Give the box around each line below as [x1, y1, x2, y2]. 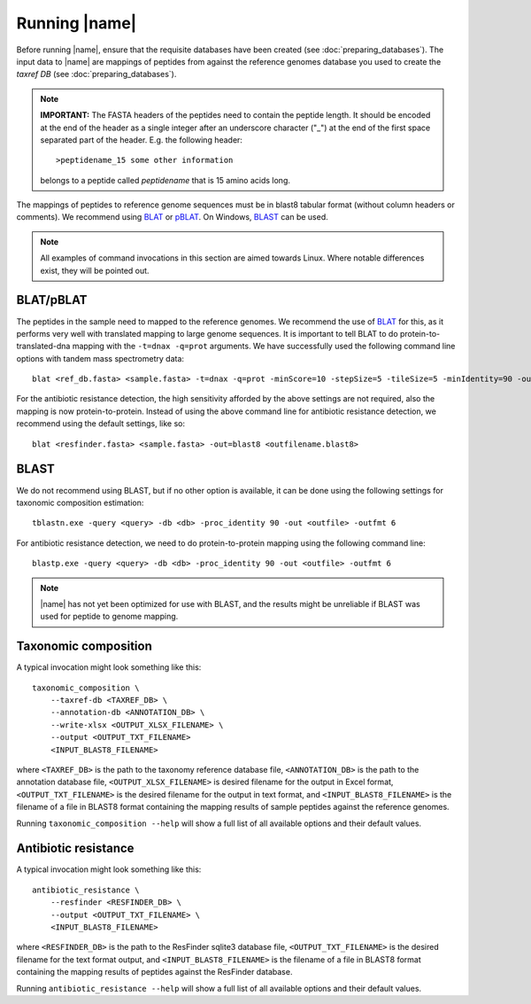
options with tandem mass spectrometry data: [16, 353, 185, 363]
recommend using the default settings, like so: [16, 418, 186, 429]
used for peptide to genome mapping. [40, 611, 179, 622]
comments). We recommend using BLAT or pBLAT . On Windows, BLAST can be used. [16, 212, 329, 222]
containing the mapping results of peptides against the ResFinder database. [16, 967, 293, 977]
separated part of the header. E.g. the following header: [40, 134, 243, 145]
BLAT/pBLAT [16, 292, 88, 307]
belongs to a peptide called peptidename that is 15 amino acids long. [40, 175, 291, 185]
